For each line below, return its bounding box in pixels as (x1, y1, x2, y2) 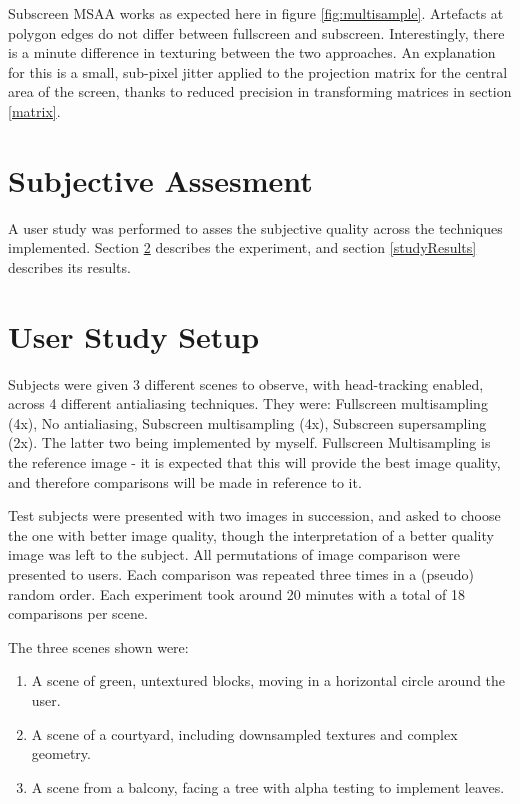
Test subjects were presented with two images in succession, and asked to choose (8, 505, 501, 526)
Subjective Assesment (8, 159, 313, 200)
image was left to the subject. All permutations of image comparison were (8, 544, 460, 565)
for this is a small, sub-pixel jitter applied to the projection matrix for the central (8, 61, 508, 82)
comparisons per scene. (8, 603, 148, 624)
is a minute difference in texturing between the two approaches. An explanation (8, 42, 496, 63)
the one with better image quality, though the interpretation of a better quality (8, 524, 494, 545)
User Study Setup (8, 315, 260, 356)
